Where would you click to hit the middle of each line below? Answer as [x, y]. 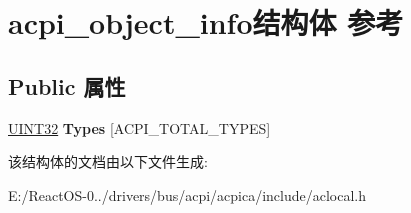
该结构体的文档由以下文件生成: [108, 161]
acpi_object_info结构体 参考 [206, 22]
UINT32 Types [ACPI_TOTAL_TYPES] [139, 127]
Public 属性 [67, 85]
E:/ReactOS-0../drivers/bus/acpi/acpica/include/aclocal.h [187, 194]
